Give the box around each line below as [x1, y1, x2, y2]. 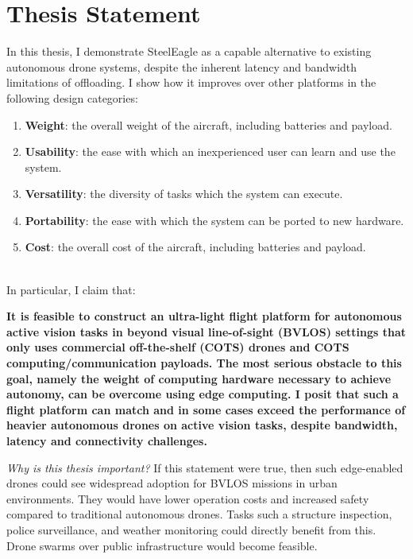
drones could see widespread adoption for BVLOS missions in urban [6, 475, 338, 491]
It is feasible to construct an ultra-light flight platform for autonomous [6, 308, 402, 324]
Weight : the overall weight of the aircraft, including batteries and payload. [25, 116, 392, 133]
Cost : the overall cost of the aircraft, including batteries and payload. [25, 239, 366, 255]
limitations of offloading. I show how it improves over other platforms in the [6, 74, 376, 91]
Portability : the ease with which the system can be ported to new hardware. [25, 212, 404, 228]
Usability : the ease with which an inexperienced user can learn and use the [25, 143, 396, 160]
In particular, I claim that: [6, 281, 136, 297]
